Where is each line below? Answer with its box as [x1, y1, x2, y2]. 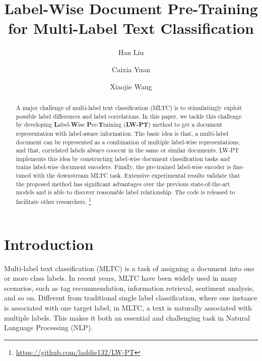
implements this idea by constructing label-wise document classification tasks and [16, 154, 230, 163]
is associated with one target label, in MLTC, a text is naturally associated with [4, 302, 252, 313]
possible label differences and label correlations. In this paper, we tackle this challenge [16, 112, 242, 120]
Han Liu [118, 47, 144, 58]
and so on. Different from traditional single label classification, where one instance [4, 292, 257, 303]
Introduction [4, 233, 94, 254]
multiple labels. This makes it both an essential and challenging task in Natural [4, 312, 250, 323]
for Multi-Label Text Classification [8, 18, 254, 38]
